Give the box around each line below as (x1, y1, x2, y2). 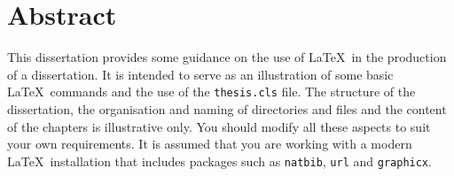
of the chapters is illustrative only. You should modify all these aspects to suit (7, 117, 431, 135)
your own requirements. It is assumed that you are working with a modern (7, 134, 412, 153)
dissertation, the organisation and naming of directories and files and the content (7, 99, 447, 118)
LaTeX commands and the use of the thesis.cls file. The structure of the (7, 82, 416, 101)
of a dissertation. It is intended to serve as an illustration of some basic (7, 65, 394, 83)
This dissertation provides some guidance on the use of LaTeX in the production (7, 48, 447, 66)
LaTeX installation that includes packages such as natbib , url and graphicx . (7, 151, 432, 170)
